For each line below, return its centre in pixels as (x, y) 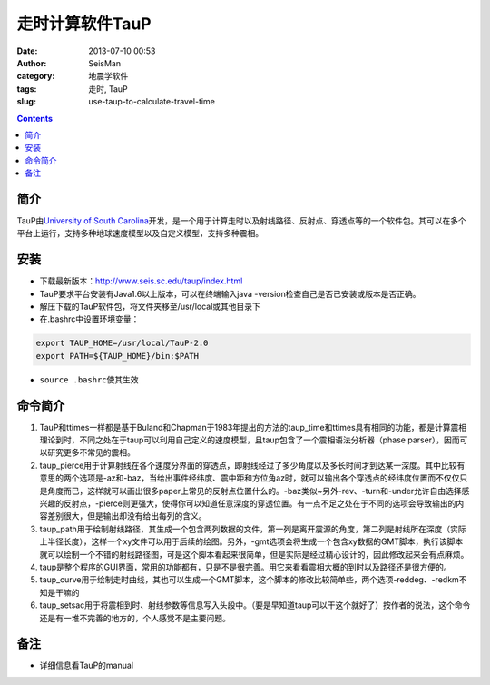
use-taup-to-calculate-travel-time (152, 102)
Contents (35, 118)
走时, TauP (108, 89)
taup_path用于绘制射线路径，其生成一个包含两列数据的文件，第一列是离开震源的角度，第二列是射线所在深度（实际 (253, 529)
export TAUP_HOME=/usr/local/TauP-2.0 (122, 343)
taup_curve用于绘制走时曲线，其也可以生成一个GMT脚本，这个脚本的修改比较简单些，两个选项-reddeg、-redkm (250, 580)
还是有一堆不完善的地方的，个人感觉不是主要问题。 (135, 618)
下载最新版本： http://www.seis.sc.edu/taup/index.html (141, 281)
